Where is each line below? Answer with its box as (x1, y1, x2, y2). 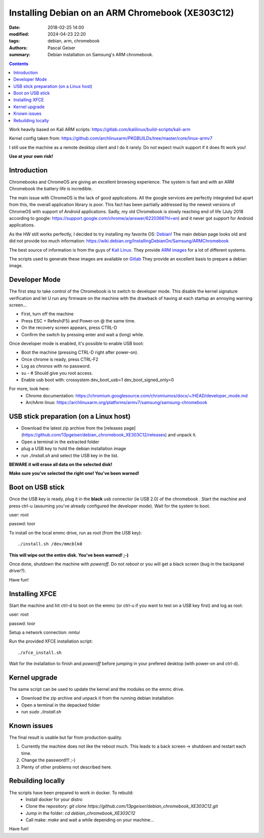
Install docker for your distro (25, 796, 83, 802)
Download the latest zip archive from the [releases (21, 425, 123, 431)
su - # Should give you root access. (21, 370, 93, 376)
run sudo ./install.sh (21, 709, 61, 715)
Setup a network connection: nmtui (9, 629, 80, 635)
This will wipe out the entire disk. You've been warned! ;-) (9, 552, 129, 558)
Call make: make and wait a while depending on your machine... (25, 817, 154, 823)
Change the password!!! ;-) (21, 757, 76, 763)
